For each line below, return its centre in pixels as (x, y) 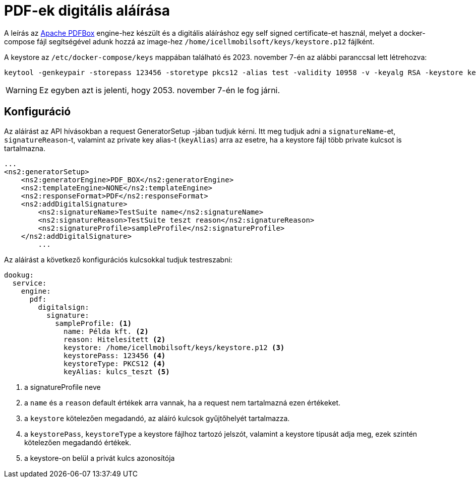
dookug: (19, 275)
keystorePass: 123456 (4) (115, 355)
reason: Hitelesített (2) (115, 339)
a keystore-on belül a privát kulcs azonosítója (100, 458)
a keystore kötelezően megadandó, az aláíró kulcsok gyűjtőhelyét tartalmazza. (157, 418)
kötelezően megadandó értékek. (78, 442)
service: (29, 283)
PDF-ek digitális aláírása (87, 11)
